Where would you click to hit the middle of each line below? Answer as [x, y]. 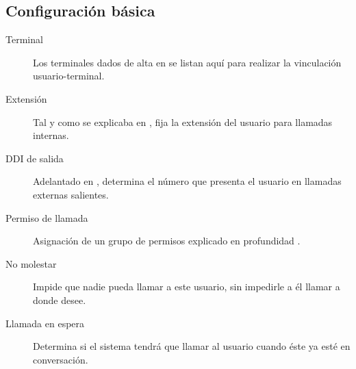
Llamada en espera [45, 323]
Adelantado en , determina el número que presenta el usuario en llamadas [187, 181]
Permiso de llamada [47, 217]
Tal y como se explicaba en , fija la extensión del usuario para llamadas [183, 122]
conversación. [61, 359]
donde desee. [60, 300]
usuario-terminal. [69, 76]
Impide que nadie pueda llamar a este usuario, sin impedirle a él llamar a [187, 287]
